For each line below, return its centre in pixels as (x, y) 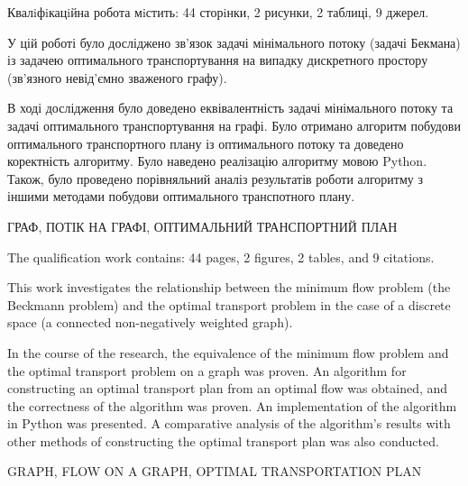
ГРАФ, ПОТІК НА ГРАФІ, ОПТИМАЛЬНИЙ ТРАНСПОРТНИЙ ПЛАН (202, 226)
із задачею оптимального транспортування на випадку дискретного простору (218, 60)
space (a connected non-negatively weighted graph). (150, 322)
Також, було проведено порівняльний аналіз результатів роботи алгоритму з (215, 178)
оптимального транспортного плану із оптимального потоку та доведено (206, 143)
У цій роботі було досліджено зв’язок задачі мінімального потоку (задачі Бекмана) (234, 42)
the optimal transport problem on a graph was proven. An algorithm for (207, 370)
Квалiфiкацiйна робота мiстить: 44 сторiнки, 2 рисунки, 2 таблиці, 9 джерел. (218, 12)
